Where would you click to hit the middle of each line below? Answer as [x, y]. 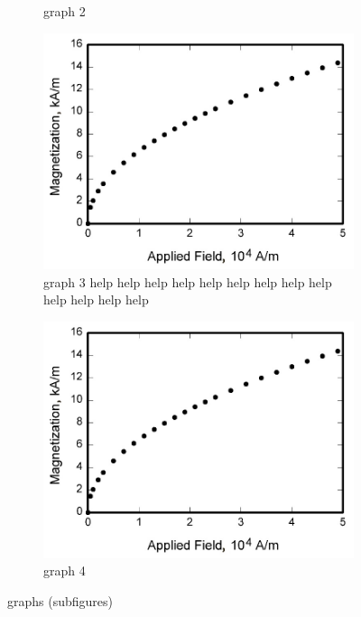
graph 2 [65, 11]
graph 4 [65, 570]
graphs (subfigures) [60, 600]
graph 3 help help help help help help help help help [188, 281]
